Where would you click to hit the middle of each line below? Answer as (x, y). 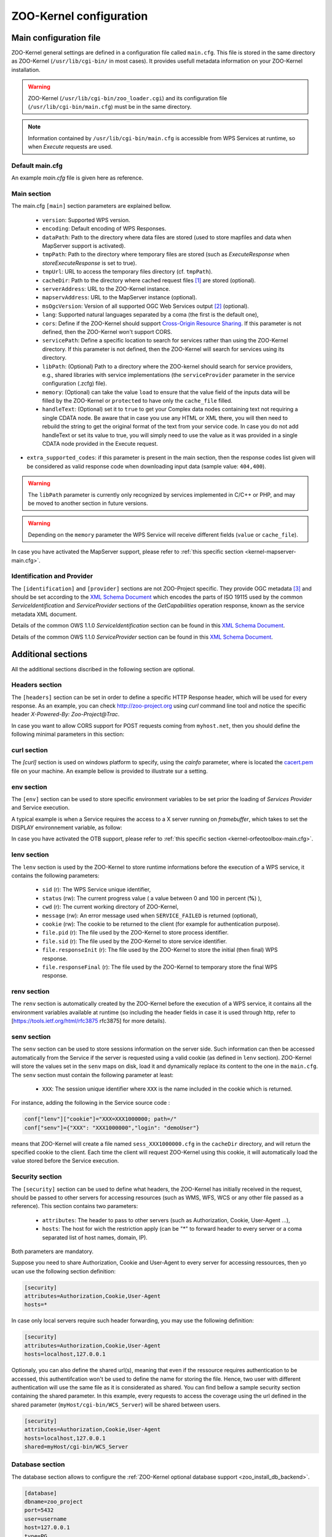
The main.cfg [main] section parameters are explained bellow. (91, 206)
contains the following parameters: (55, 875)
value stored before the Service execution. (65, 1161)
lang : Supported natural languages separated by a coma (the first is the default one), (150, 315)
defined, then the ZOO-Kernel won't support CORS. (107, 331)
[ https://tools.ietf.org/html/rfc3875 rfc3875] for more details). (89, 1021)
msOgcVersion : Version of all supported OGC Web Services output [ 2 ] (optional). (145, 306)
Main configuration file (56, 38)
